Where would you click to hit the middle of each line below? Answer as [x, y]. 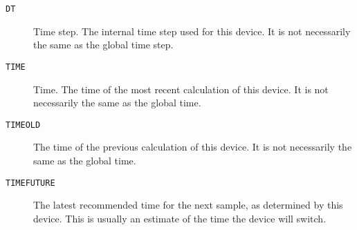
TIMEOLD [23, 125]
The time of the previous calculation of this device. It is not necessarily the [193, 147]
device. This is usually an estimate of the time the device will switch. [180, 218]
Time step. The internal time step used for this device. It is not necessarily [192, 31]
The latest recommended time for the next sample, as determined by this [188, 205]
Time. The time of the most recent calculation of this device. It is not [181, 89]
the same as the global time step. [103, 45]
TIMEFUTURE [30, 183]
